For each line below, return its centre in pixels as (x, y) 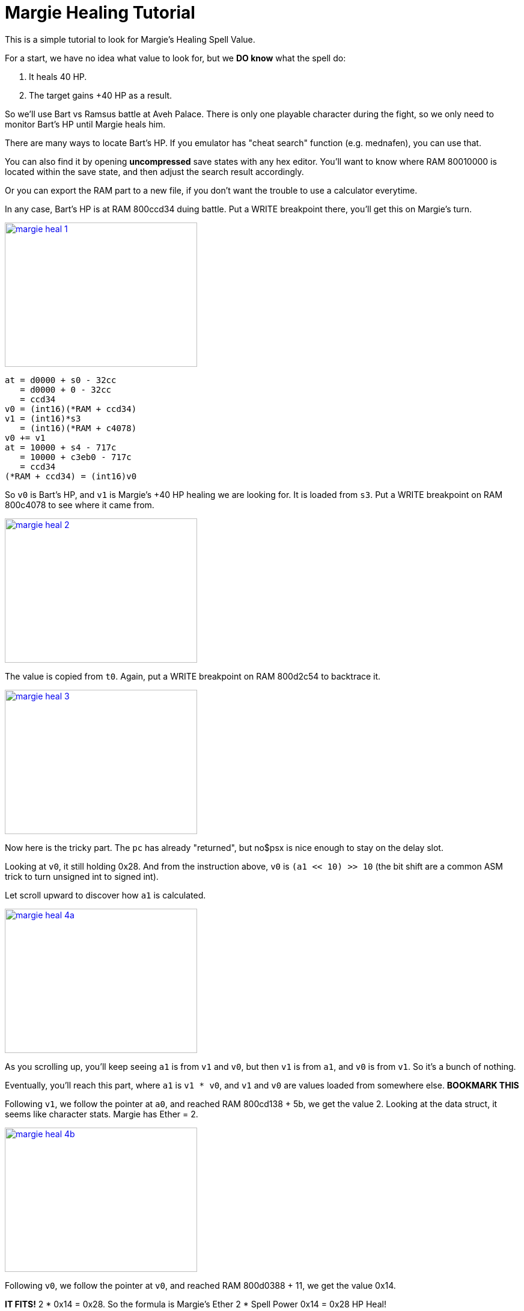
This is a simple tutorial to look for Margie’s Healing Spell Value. (130, 39)
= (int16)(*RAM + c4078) (78, 428)
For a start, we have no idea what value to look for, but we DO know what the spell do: (175, 58)
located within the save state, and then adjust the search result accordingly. (154, 171)
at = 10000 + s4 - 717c (61, 447)
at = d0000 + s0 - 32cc (61, 380)
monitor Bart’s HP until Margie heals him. (85, 124)
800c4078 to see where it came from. (80, 505)
